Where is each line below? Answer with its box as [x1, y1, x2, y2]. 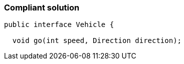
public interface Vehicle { [4, 20, 114, 29]
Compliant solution [4, 2, 80, 12]
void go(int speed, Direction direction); [12, 36, 182, 45]
